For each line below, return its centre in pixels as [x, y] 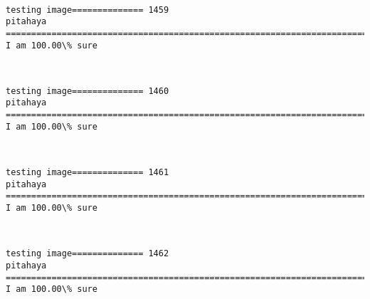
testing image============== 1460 [88, 91]
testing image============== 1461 [88, 173]
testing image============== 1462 [88, 254]
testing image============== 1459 [88, 10]
